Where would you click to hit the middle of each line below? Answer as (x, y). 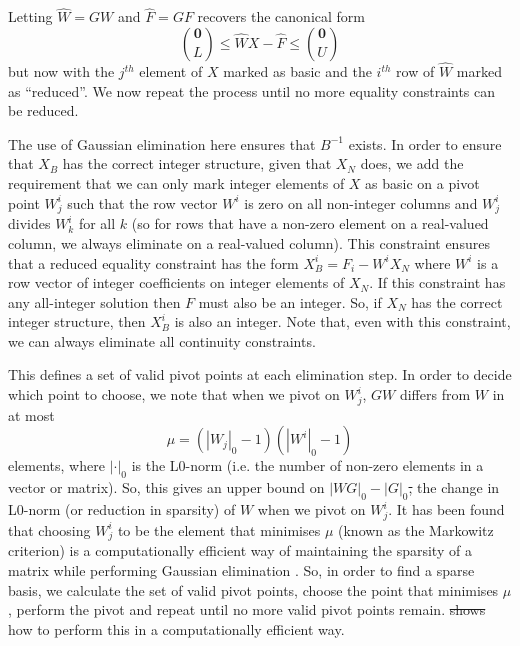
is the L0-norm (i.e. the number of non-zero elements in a (307, 465)
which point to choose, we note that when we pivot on (174, 394)
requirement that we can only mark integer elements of (176, 183)
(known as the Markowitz (416, 529)
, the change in (454, 487)
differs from (435, 394)
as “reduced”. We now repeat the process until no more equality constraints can (252, 90)
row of (415, 71)
